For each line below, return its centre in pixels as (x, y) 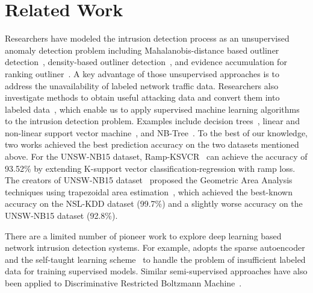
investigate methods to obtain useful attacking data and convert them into (142, 97)
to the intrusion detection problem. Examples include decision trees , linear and (152, 121)
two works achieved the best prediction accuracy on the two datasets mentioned (152, 144)
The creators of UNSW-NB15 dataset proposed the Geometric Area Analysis (149, 180)
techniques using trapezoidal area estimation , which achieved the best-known (149, 191)
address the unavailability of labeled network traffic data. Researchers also (142, 85)
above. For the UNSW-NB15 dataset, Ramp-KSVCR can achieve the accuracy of (156, 156)
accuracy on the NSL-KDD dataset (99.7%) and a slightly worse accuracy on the (154, 203)
